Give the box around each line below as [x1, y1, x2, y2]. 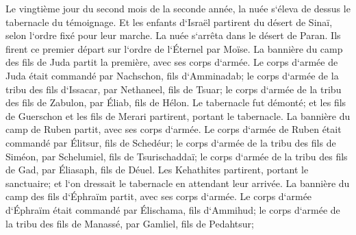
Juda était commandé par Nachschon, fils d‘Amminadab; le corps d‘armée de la [5, 68, 339, 82]
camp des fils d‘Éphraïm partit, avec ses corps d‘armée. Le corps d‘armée [5, 189, 312, 203]
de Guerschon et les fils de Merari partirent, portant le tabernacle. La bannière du [5, 108, 351, 123]
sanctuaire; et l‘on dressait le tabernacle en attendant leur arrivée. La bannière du [5, 175, 350, 190]
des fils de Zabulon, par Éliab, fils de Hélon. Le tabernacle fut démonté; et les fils [5, 95, 346, 110]
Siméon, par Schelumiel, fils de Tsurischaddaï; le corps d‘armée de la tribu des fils [5, 149, 348, 163]
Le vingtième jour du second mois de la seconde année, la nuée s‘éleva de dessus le [5, 1, 351, 15]
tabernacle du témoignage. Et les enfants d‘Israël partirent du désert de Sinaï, [5, 14, 333, 29]
